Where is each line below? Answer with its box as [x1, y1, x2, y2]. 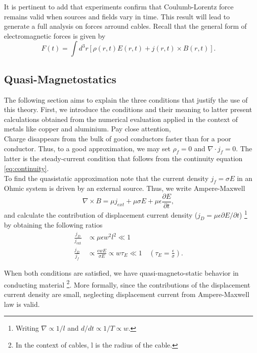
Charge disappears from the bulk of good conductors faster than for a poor [4, 133, 231, 143]
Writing [15, 323, 39, 333]
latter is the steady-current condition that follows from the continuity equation [4, 153, 243, 164]
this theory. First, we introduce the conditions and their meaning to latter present [4, 104, 253, 115]
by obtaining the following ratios [4, 220, 103, 230]
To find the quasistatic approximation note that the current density [4, 173, 209, 183]
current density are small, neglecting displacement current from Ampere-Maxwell [4, 289, 250, 299]
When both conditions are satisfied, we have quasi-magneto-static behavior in [4, 268, 239, 278]
